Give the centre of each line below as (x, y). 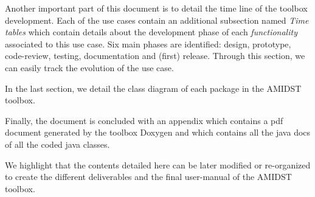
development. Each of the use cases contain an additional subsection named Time (157, 20)
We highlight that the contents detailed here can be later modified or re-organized (158, 164)
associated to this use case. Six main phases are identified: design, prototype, (148, 43)
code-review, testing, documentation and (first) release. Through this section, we (155, 56)
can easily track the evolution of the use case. (89, 67)
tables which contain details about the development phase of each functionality (151, 32)
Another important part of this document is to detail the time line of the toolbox (156, 8)
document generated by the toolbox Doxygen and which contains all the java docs (158, 132)
